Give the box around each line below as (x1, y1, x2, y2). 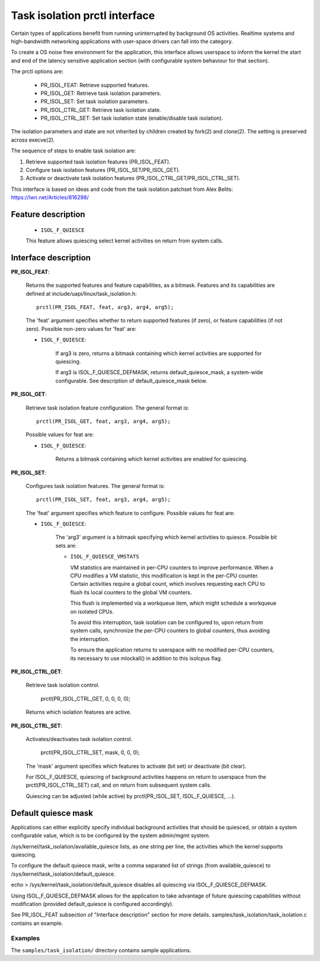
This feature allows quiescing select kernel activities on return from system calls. (25, 237, 223, 244)
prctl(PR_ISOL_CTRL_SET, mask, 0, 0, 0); (40, 749, 140, 756)
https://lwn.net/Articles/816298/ (11, 194, 89, 201)
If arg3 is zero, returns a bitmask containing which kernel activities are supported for (55, 350, 262, 357)
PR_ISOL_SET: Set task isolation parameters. (40, 98, 149, 105)
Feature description (11, 209, 85, 219)
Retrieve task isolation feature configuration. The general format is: (25, 404, 190, 411)
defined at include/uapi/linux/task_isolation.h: (25, 290, 137, 297)
